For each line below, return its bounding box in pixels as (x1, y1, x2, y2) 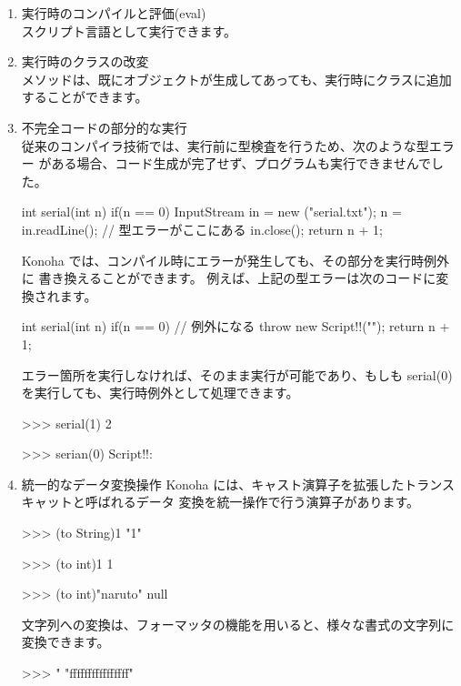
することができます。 (21, 87, 148, 106)
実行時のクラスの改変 (21, 52, 149, 71)
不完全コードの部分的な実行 (21, 117, 187, 136)
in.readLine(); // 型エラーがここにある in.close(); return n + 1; (21, 219, 383, 238)
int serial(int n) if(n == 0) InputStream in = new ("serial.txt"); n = (21, 202, 402, 221)
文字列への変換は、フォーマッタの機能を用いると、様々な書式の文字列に (21, 614, 455, 633)
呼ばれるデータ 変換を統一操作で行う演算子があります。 (85, 492, 420, 511)
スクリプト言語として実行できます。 (21, 21, 236, 40)
